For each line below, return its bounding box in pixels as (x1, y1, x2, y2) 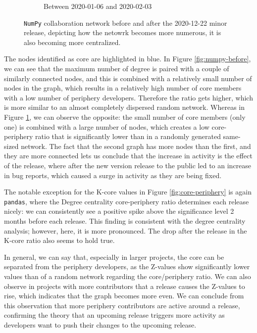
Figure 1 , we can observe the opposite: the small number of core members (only (4, 112, 246, 122)
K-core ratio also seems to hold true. (4, 235, 115, 245)
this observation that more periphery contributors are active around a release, (4, 300, 240, 310)
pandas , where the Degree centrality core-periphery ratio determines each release (4, 196, 249, 206)
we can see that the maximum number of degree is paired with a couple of (4, 63, 229, 74)
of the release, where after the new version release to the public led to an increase (4, 160, 252, 170)
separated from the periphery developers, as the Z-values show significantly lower (4, 261, 250, 272)
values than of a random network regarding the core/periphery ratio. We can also (4, 271, 251, 281)
